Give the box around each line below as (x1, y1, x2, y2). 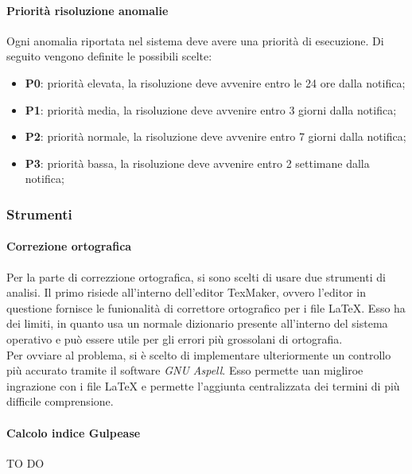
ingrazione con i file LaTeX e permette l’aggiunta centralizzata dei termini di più (6, 377, 400, 394)
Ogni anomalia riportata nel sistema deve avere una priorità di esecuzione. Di (6, 32, 384, 49)
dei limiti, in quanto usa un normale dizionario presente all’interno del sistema (6, 315, 388, 332)
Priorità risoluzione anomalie (6, 2, 169, 18)
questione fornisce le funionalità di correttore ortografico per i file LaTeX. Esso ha (6, 299, 406, 316)
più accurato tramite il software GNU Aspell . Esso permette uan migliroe (6, 362, 363, 379)
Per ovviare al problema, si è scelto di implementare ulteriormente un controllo (6, 346, 391, 363)
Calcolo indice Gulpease (6, 424, 141, 441)
